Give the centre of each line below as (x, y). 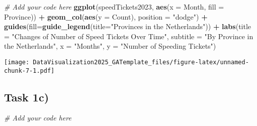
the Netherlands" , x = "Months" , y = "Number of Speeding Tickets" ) (110, 46)
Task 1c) (27, 97)
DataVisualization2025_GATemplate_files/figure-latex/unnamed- (141, 62)
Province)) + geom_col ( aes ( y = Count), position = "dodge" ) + (106, 16)
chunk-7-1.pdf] (29, 71)
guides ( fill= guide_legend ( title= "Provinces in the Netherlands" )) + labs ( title (128, 26)
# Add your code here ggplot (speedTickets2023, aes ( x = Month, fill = (114, 7)
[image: (17, 62)
